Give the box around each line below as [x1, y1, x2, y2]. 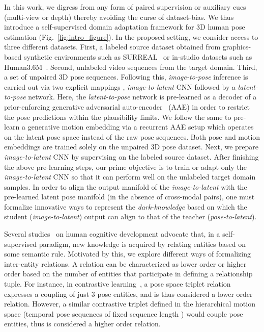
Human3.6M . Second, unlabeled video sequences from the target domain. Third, [4, 61, 257, 72]
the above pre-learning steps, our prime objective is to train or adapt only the [4, 161, 247, 172]
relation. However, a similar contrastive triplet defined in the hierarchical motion [4, 298, 255, 309]
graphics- [222, 41, 251, 52]
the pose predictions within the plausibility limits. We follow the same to [4, 111, 231, 122]
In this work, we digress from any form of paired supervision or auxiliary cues [4, 2, 246, 12]
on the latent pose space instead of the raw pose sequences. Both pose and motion [4, 131, 260, 142]
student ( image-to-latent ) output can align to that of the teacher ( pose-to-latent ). [4, 211, 257, 222]
